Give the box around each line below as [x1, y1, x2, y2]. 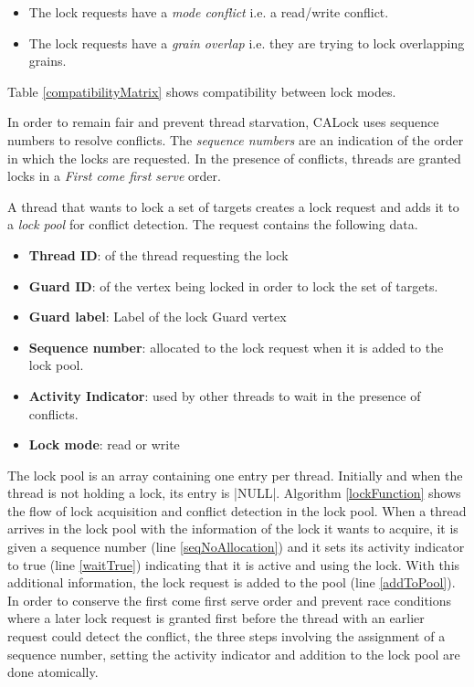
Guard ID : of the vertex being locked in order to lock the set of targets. [28, 276, 438, 295]
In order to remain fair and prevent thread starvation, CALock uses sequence [7, 112, 439, 132]
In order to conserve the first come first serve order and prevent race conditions [7, 590, 452, 609]
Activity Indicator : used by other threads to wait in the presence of [28, 386, 421, 405]
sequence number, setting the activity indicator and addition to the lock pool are [7, 644, 460, 663]
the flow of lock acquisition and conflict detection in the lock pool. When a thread [7, 501, 467, 520]
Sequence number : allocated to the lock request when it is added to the [28, 337, 444, 356]
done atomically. [7, 662, 99, 682]
